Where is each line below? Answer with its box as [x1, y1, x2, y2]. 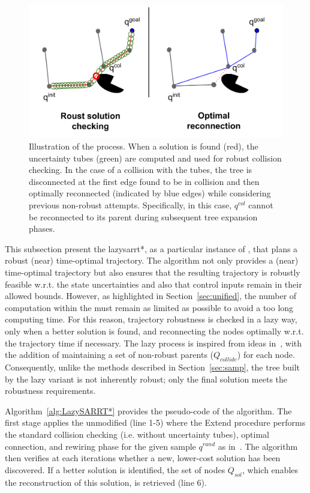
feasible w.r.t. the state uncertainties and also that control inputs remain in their [5, 277, 302, 290]
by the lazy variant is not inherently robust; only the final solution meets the [5, 372, 288, 385]
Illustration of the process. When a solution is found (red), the [29, 140, 258, 153]
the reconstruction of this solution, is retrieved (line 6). [5, 476, 207, 488]
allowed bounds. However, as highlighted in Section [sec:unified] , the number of [5, 289, 297, 302]
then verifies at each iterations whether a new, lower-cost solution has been [5, 452, 281, 464]
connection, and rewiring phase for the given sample [5, 440, 196, 452]
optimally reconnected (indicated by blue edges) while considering [29, 187, 271, 199]
